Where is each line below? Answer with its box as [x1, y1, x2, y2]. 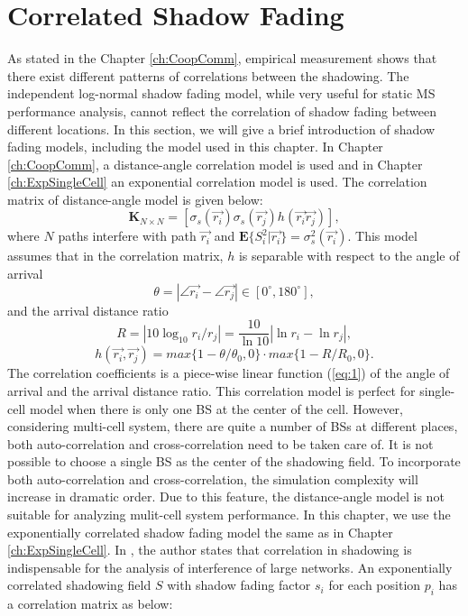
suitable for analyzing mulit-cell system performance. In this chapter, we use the [7, 505, 451, 524]
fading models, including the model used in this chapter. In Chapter [7, 137, 383, 156]
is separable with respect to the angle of [238, 246, 460, 265]
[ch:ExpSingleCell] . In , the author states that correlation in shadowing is [7, 540, 412, 559]
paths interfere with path [58, 226, 197, 245]
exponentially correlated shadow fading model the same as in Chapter [7, 522, 393, 541]
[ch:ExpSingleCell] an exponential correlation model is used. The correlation [7, 172, 427, 191]
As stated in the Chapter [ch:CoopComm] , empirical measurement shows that [7, 49, 437, 68]
